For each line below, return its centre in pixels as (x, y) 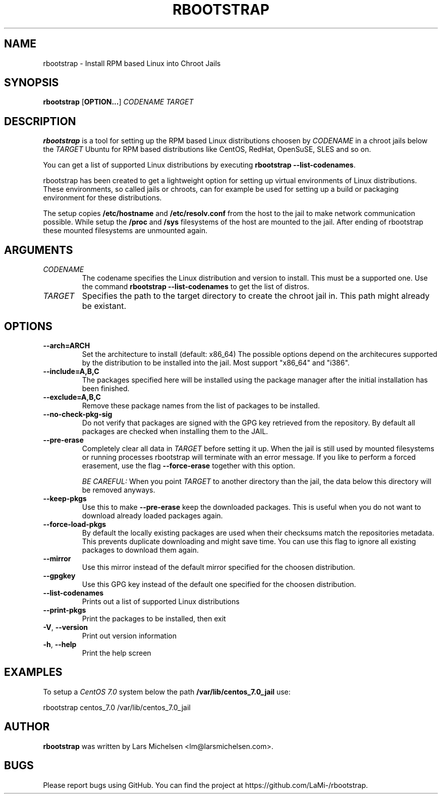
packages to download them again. (140, 550)
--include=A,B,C (71, 371)
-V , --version (65, 627)
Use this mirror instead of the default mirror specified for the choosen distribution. (218, 567)
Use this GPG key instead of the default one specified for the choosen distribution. (219, 584)
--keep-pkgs (65, 498)
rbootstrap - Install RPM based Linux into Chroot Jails (132, 63)
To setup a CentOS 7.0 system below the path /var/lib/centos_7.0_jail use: (167, 691)
